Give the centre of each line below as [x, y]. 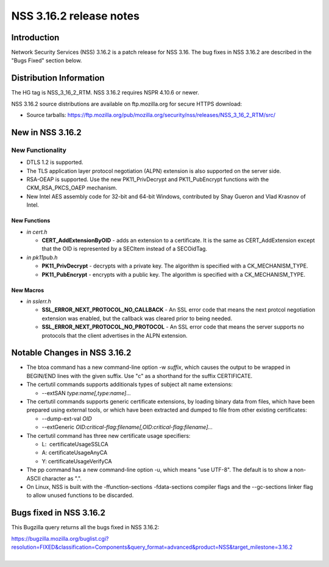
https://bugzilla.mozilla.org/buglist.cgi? [60, 538]
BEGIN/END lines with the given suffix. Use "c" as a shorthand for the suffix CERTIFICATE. [140, 376]
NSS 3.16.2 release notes [76, 16]
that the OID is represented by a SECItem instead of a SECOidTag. [124, 249]
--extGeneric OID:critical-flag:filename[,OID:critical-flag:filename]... [127, 427]
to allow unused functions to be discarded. [80, 495]
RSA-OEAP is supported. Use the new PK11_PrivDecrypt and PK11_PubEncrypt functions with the [148, 179]
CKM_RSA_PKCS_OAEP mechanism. [72, 188]
